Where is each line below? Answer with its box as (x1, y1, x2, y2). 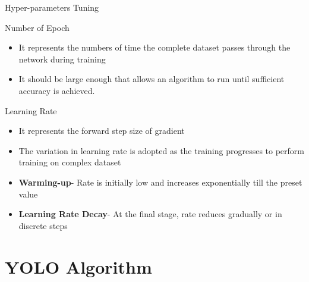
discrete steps (18, 219, 68, 231)
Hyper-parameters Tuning (5, 1, 99, 13)
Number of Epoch (5, 21, 70, 33)
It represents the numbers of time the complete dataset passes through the (18, 41, 291, 54)
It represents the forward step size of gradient (18, 124, 185, 137)
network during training (18, 52, 106, 65)
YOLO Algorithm (5, 254, 152, 278)
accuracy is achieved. (18, 84, 95, 96)
